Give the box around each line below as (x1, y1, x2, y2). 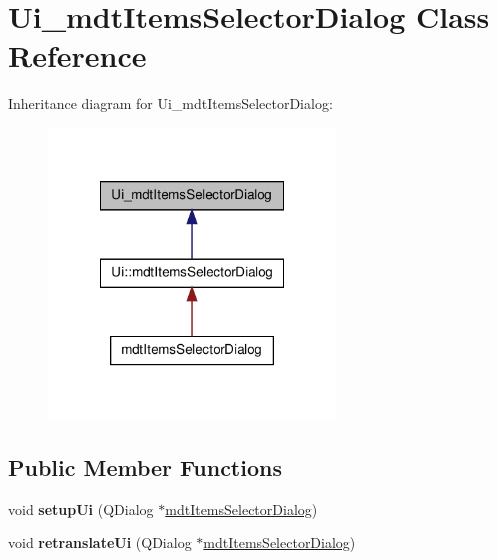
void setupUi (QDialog (8, 498, 154, 519)
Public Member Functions (8, 452, 282, 483)
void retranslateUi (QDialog (8, 532, 192, 553)
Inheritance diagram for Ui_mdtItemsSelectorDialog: (8, 93, 333, 114)
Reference (8, 35, 147, 76)
